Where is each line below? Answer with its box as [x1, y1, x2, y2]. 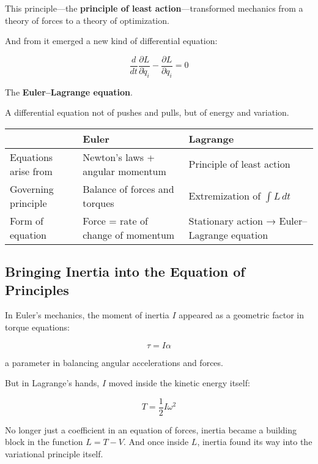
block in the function [5, 435, 83, 448]
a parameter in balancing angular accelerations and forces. [5, 356, 223, 369]
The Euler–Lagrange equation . [5, 85, 133, 98]
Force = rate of [83, 213, 148, 228]
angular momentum [83, 163, 166, 178]
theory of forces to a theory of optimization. [5, 13, 169, 26]
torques [83, 195, 114, 210]
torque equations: [5, 321, 70, 334]
